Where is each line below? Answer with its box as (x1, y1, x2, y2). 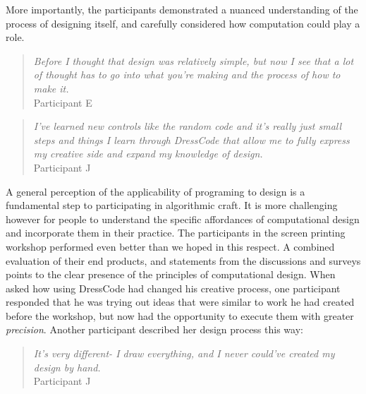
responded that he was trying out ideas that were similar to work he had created (6, 294, 355, 309)
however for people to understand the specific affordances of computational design (6, 211, 360, 226)
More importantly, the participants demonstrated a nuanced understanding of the (6, 2, 358, 16)
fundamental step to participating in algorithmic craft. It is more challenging (6, 198, 338, 213)
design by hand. (33, 359, 101, 374)
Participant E (33, 95, 92, 109)
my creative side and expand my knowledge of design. (33, 146, 263, 161)
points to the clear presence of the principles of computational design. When (6, 267, 336, 282)
